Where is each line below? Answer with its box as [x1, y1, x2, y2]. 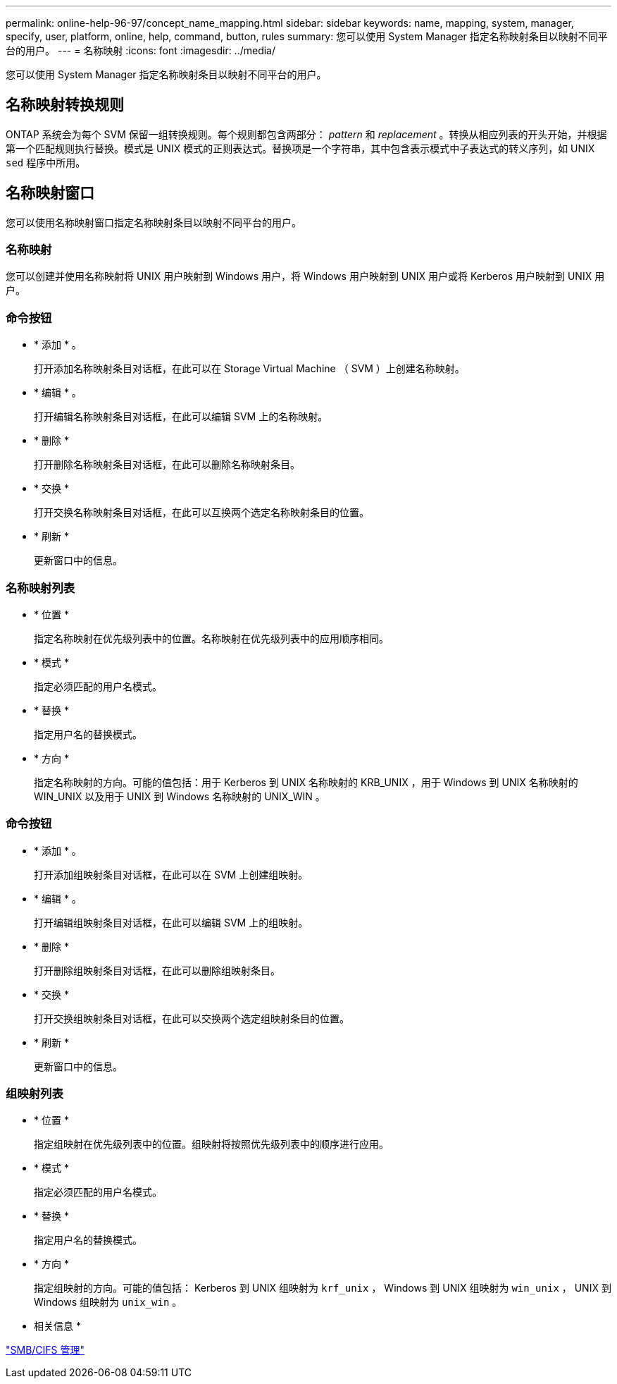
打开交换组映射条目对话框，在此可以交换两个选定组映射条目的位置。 [34, 1012, 349, 1024]
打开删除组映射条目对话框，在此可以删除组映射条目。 [34, 964, 280, 976]
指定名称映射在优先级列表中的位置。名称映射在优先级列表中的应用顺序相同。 [34, 632, 389, 644]
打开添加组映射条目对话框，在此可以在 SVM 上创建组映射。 [34, 868, 308, 881]
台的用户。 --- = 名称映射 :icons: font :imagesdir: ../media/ [6, 44, 276, 56]
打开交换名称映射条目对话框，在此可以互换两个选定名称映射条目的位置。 [34, 506, 369, 519]
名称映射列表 [6, 580, 75, 595]
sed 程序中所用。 [6, 156, 86, 169]
